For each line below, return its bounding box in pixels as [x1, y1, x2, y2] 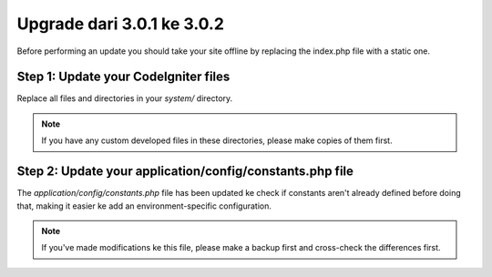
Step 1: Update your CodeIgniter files [16, 69, 231, 85]
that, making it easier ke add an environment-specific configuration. [16, 200, 272, 211]
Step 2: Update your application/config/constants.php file [16, 164, 354, 180]
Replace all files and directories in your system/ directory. [16, 93, 233, 104]
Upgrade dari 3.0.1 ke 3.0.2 [16, 14, 225, 34]
